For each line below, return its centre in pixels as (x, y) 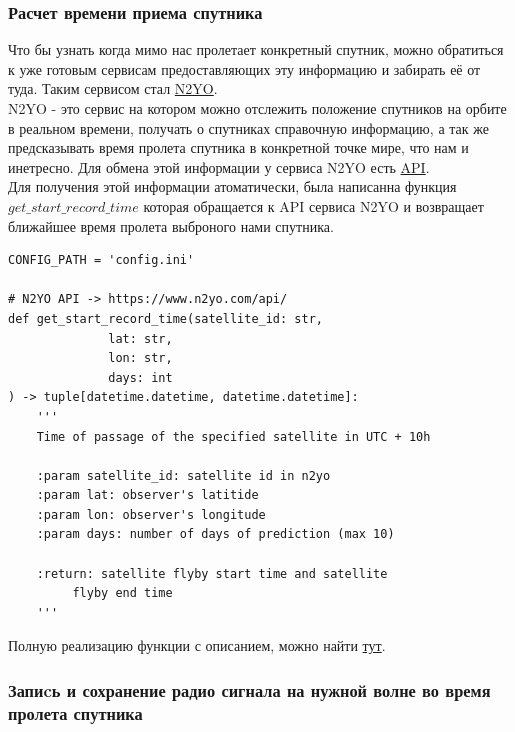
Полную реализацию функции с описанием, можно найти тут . (197, 645)
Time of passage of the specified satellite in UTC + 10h (233, 436)
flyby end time (122, 593)
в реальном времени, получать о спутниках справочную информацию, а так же (248, 127)
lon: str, (140, 358)
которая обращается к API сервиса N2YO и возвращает (313, 205)
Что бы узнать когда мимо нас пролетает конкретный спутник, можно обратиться (256, 49)
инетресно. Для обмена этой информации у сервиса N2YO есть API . (219, 166)
